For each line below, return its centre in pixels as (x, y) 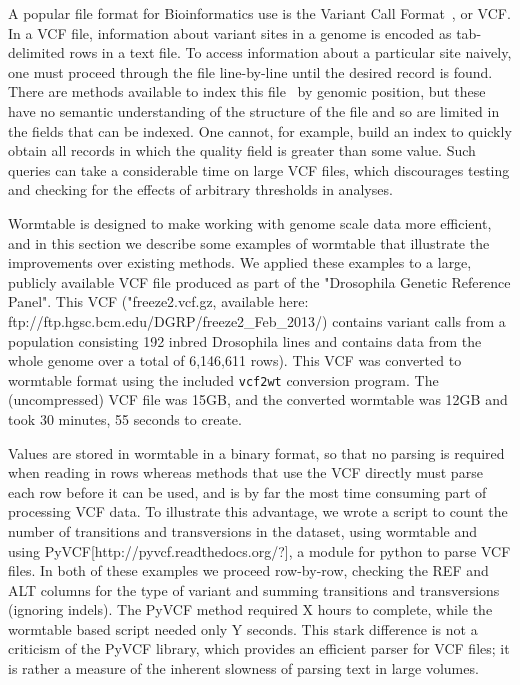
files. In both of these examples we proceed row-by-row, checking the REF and (248, 570)
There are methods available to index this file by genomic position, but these (247, 91)
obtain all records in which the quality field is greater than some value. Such (242, 150)
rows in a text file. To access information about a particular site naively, (290, 52)
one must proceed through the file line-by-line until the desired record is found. (250, 71)
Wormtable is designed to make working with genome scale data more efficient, (250, 222)
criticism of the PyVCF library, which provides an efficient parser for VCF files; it (259, 648)
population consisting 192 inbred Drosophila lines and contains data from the (245, 340)
